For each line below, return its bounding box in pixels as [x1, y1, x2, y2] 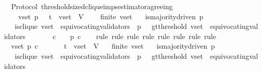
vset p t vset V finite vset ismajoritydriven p [18, 11, 204, 21]
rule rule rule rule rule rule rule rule [96, 30, 216, 41]
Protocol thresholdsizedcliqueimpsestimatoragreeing [11, 1, 173, 11]
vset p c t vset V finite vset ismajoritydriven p [11, 41, 215, 51]
